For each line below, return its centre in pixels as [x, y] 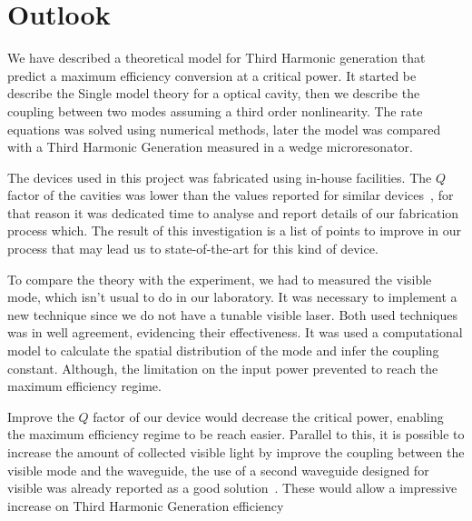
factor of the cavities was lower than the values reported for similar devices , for [231, 195]
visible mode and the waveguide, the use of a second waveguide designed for [218, 470]
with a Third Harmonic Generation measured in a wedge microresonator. [210, 147]
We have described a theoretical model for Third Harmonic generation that [216, 58]
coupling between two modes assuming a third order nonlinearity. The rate [215, 110]
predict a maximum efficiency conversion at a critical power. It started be [212, 75]
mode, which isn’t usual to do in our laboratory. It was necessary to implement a [232, 297]
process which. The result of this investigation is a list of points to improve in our [235, 230]
